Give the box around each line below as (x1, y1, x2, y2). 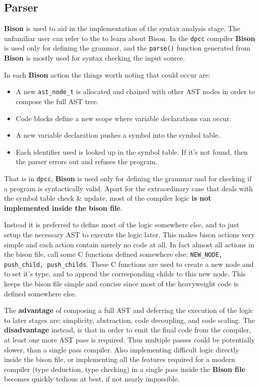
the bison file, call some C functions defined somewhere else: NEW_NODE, (4, 249, 222, 259)
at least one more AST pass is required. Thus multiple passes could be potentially (4, 334, 255, 345)
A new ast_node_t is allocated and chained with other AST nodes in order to (15, 86, 255, 97)
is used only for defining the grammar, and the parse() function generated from (4, 43, 250, 53)
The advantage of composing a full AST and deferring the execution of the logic (4, 305, 253, 315)
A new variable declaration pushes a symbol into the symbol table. (15, 130, 220, 140)
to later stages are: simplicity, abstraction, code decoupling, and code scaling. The (4, 314, 255, 325)
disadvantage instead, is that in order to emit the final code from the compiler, (4, 324, 251, 335)
